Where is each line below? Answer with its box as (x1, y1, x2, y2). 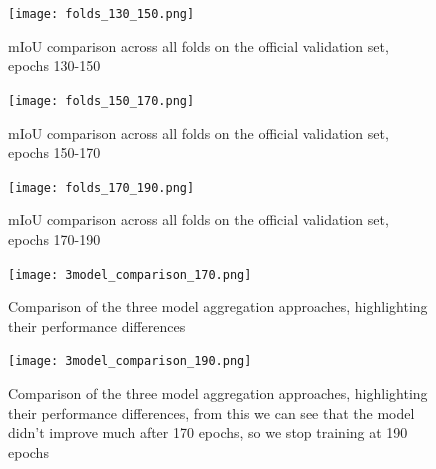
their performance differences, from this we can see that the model (8, 402, 415, 423)
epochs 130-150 (8, 55, 101, 76)
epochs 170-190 (8, 228, 101, 249)
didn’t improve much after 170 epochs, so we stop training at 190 (8, 422, 408, 443)
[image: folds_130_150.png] (8, 7, 195, 21)
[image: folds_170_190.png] (8, 180, 195, 195)
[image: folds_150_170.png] (8, 93, 195, 108)
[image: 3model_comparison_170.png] (8, 267, 252, 282)
